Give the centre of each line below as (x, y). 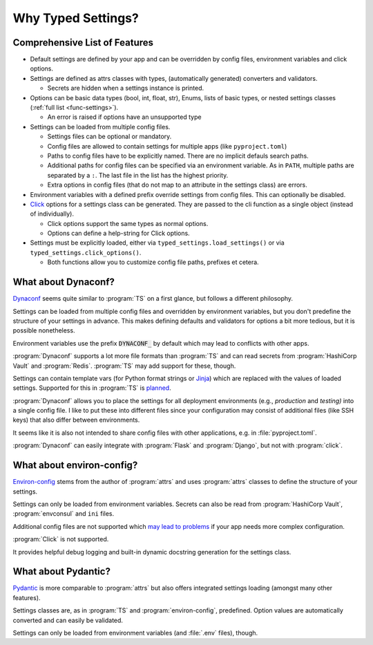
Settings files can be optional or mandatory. (109, 137)
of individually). (52, 214)
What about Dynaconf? (64, 282)
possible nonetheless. (44, 330)
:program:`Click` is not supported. (61, 539)
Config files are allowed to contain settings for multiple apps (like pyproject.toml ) (167, 146)
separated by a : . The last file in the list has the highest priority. (138, 175)
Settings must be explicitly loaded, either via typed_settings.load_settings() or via (157, 243)
